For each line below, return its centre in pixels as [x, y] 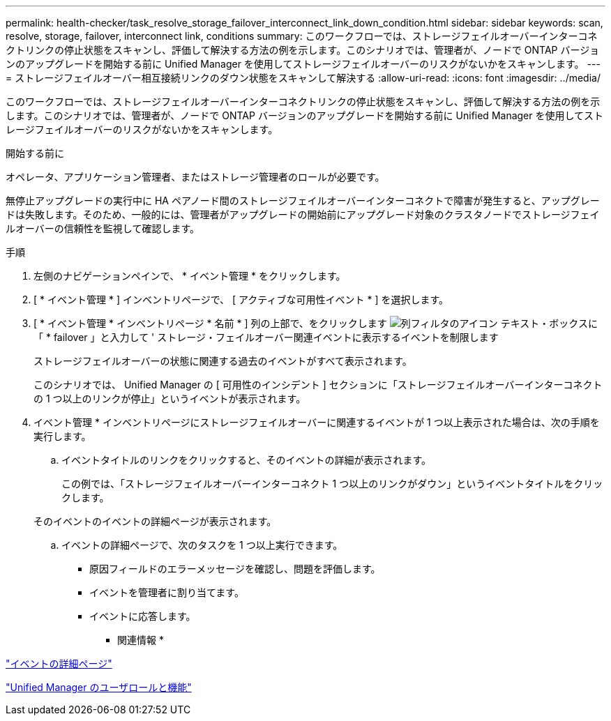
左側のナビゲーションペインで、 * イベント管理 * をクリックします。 [190, 276]
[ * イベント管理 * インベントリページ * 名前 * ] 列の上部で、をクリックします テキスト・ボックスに [316, 323]
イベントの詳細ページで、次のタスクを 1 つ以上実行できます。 [202, 545]
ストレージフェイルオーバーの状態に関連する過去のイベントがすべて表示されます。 [223, 361]
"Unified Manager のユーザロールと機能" [99, 687]
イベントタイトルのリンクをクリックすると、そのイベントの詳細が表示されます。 [247, 460]
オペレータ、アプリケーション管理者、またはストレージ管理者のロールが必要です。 [195, 177]
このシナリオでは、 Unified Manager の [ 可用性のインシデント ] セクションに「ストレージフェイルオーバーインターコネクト [318, 385]
